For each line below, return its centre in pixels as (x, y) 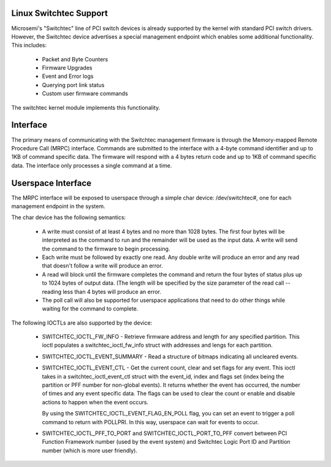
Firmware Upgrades (67, 68)
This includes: (29, 45)
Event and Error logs (68, 76)
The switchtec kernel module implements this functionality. (86, 107)
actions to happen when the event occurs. (95, 402)
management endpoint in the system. (58, 206)
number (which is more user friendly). (90, 450)
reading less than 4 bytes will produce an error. (102, 291)
